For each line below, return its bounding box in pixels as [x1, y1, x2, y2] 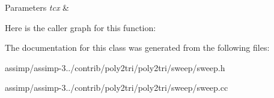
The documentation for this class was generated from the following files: [5, 41, 270, 54]
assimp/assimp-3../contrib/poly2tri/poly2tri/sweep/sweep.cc [5, 81, 228, 94]
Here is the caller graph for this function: [5, 21, 156, 33]
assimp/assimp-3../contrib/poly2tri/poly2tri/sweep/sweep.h [5, 61, 225, 73]
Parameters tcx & [5, 1, 70, 13]
